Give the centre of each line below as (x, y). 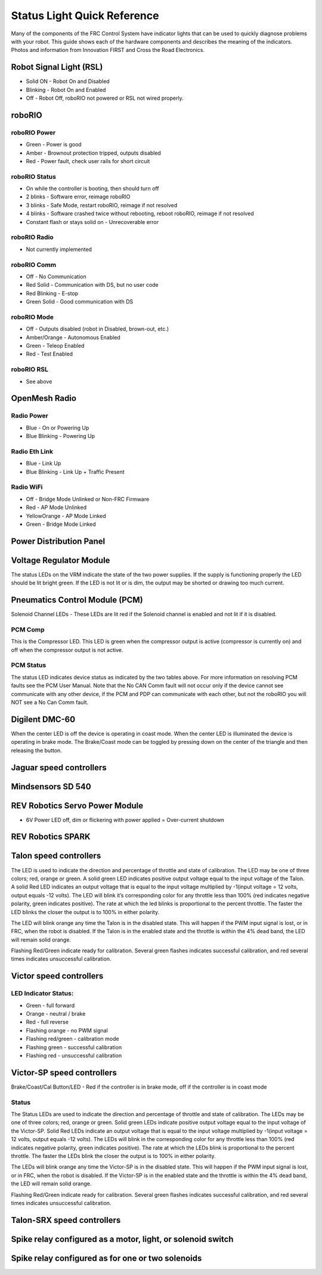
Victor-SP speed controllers (64, 1072)
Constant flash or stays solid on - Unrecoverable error (92, 222)
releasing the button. (36, 750)
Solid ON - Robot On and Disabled (68, 81)
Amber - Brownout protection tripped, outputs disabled (93, 153)
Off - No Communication (56, 276)
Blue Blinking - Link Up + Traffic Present (75, 471)
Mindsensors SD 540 (51, 787)
